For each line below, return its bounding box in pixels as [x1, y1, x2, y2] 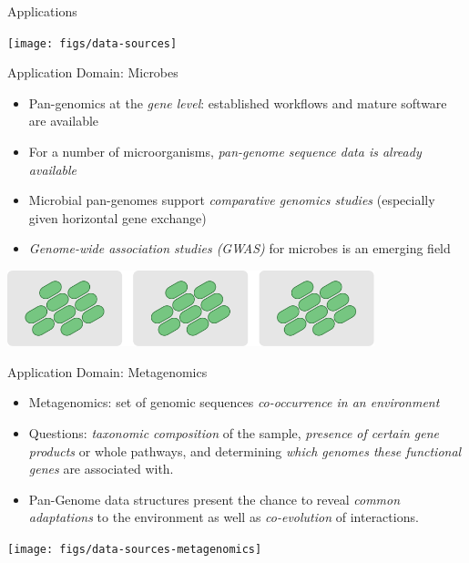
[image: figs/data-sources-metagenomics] [7, 542, 262, 556]
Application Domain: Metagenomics [7, 362, 208, 381]
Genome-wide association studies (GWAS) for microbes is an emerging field [28, 239, 451, 258]
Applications [7, 2, 77, 20]
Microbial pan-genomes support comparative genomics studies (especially [28, 190, 435, 210]
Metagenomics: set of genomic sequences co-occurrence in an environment [28, 393, 440, 412]
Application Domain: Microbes [7, 63, 178, 82]
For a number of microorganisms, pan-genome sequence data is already [28, 142, 422, 161]
